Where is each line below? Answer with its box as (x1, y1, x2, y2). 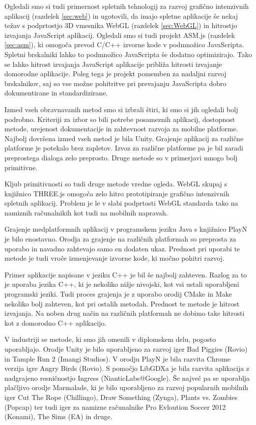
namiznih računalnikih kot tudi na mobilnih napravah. (4, 207, 168, 217)
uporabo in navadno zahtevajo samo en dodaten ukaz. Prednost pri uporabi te (4, 243, 240, 253)
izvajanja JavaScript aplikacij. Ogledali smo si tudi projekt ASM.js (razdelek (4, 30, 235, 40)
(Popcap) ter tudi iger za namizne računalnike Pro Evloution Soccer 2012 (4, 401, 226, 412)
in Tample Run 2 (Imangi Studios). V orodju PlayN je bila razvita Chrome (4, 353, 230, 364)
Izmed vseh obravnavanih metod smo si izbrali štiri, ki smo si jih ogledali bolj (4, 104, 238, 114)
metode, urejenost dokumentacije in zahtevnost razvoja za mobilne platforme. (4, 123, 238, 134)
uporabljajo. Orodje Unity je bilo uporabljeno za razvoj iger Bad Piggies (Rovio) (4, 344, 248, 354)
